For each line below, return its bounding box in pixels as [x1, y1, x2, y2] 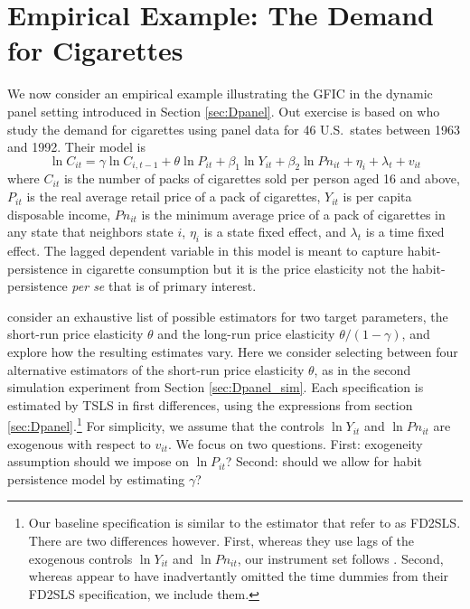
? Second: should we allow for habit [225, 452, 422, 471]
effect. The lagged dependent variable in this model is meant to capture [7, 241, 404, 260]
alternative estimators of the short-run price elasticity [7, 360, 305, 379]
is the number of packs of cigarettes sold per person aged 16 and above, [63, 169, 460, 188]
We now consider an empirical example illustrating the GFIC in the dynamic [7, 84, 433, 103]
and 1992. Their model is [7, 137, 146, 156]
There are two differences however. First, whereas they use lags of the [28, 531, 414, 550]
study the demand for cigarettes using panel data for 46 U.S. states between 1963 [7, 119, 460, 138]
